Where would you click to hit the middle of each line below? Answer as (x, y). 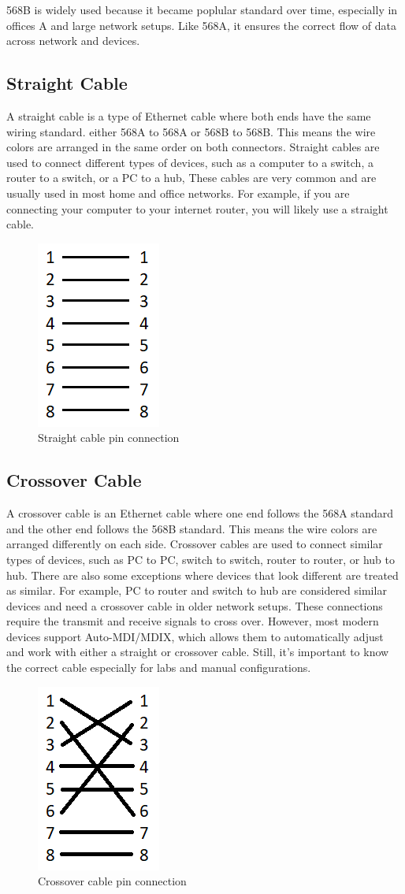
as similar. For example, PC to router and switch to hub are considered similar (197, 590)
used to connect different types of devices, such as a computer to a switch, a (190, 162)
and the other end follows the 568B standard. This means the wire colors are (192, 528)
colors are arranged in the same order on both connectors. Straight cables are (193, 147)
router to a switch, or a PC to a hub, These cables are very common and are (191, 178)
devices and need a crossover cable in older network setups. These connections (195, 605)
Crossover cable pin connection (112, 881)
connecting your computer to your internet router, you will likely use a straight (197, 208)
